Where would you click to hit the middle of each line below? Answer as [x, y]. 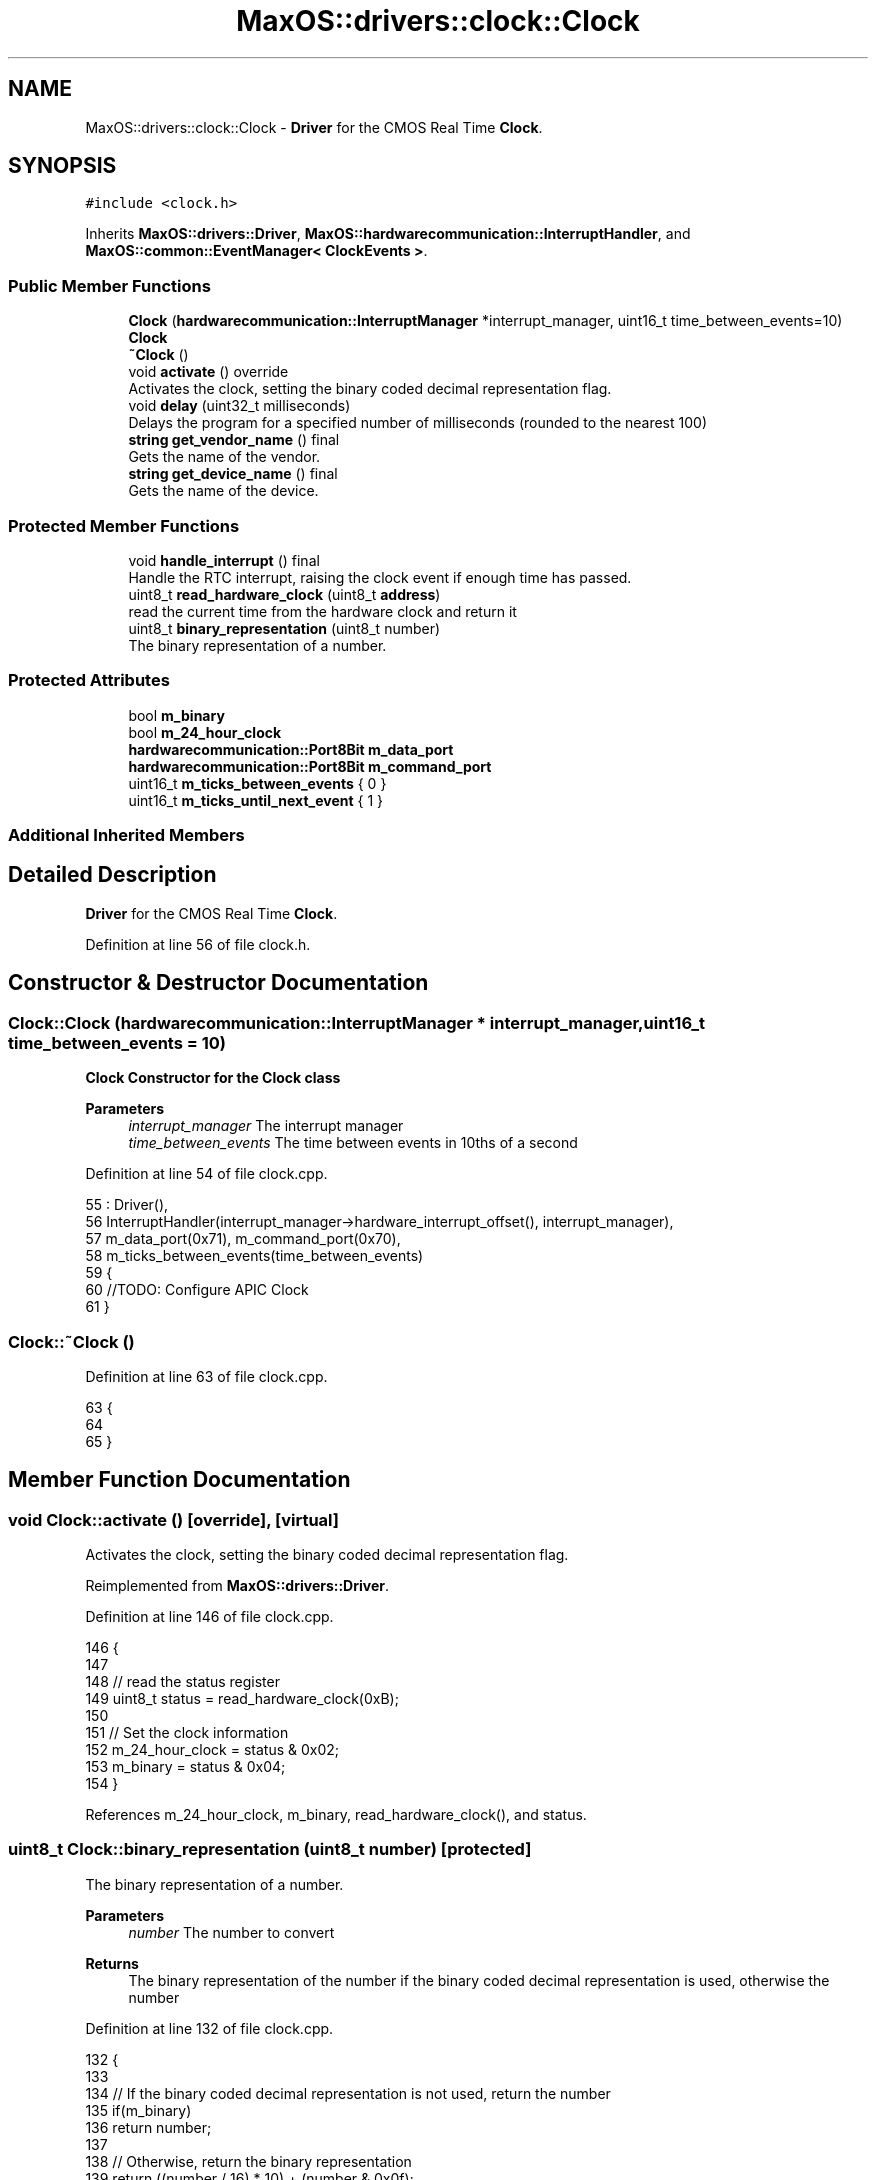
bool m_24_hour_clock [205, 732]
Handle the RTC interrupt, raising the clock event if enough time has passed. [380, 577]
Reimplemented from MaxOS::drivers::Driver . [237, 1586]
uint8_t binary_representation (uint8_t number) [284, 628]
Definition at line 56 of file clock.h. [198, 944]
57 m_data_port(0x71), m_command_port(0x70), [243, 1239]
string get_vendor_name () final [234, 440]
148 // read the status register [182, 1682]
